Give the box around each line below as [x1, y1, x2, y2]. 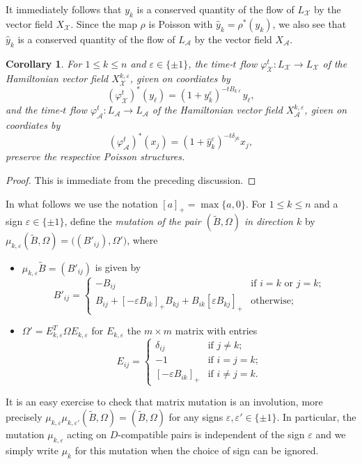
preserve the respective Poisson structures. [6, 149, 185, 164]
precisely [6, 410, 42, 424]
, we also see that [272, 16, 347, 31]
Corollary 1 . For [6, 56, 82, 70]
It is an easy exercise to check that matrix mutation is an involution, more [6, 394, 323, 409]
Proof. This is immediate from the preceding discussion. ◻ [6, 172, 256, 187]
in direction [244, 214, 293, 229]
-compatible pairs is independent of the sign [118, 427, 305, 442]
